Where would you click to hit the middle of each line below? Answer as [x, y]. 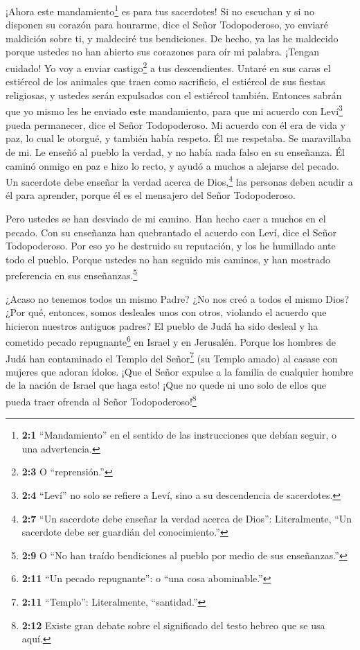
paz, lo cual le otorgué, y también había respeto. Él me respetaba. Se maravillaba [179, 138]
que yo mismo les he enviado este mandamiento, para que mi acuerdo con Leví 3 [174, 110]
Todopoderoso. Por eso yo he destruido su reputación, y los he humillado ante [171, 246]
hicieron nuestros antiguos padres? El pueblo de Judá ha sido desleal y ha [162, 325]
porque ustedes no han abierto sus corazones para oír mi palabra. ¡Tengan [162, 52]
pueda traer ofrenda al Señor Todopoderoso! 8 [101, 400]
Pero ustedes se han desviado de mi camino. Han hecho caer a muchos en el [166, 218]
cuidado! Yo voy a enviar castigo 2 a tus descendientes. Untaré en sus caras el [168, 67]
